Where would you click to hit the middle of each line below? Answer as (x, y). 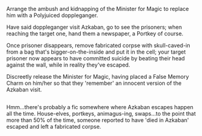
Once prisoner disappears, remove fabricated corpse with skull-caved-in (98, 45)
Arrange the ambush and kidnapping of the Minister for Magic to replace (98, 9)
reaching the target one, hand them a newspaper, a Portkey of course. (95, 34)
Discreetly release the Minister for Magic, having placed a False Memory (98, 77)
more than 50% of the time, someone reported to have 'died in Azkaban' (98, 120)
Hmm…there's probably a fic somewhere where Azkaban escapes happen (100, 107)
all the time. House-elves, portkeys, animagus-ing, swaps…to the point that (101, 114)
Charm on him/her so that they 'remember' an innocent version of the (94, 83)
